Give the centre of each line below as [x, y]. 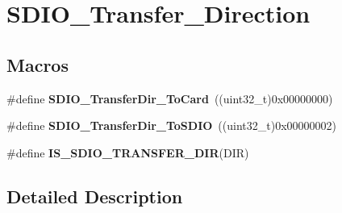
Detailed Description [95, 196]
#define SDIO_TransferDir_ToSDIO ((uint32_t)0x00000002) [171, 125]
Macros [38, 64]
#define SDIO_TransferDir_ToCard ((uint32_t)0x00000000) [170, 98]
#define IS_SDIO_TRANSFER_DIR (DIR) [128, 152]
